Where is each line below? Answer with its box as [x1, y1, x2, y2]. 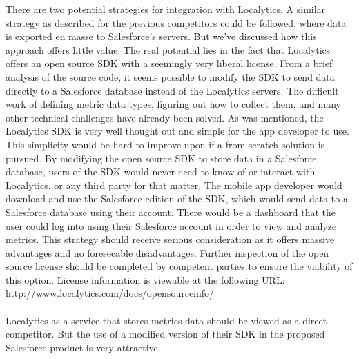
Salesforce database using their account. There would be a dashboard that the [6, 204, 336, 219]
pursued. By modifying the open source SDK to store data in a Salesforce [6, 151, 317, 165]
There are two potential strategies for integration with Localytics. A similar [6, 2, 326, 16]
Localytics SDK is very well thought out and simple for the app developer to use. [6, 124, 349, 138]
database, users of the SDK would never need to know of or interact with [6, 164, 316, 179]
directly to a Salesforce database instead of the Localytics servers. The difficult [6, 83, 339, 97]
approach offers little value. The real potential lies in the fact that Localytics [6, 42, 331, 57]
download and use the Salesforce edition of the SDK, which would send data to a [6, 191, 348, 206]
